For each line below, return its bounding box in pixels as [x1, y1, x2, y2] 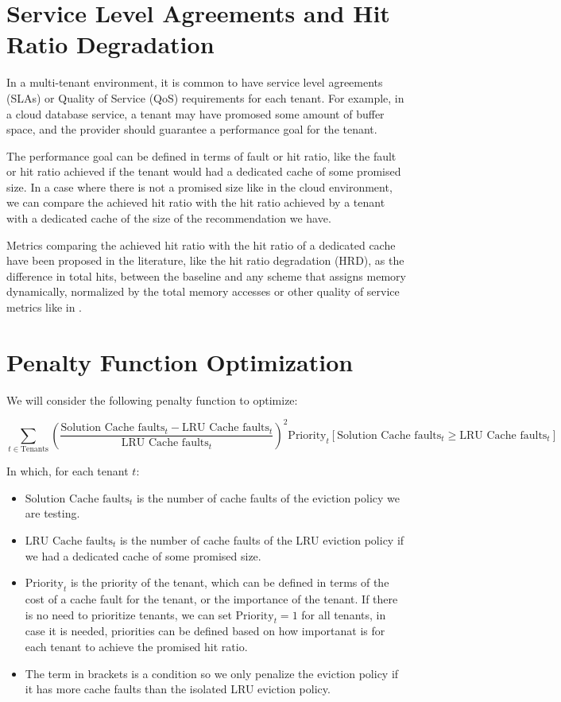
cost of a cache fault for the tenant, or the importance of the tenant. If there [25, 590, 398, 607]
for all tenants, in [301, 606, 386, 622]
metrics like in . [6, 299, 83, 316]
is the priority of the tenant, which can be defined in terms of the [70, 574, 389, 591]
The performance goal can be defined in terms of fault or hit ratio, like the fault [6, 147, 397, 164]
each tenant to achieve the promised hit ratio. [25, 638, 248, 654]
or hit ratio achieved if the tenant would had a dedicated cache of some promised [6, 163, 401, 180]
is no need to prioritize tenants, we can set [25, 606, 232, 622]
